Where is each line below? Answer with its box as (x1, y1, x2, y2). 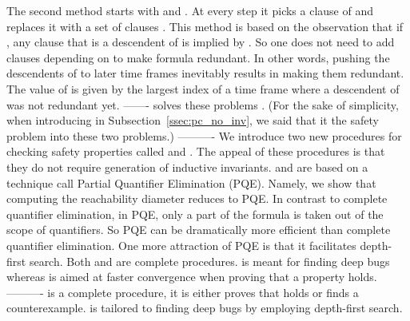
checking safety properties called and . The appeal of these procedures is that (6, 143, 385, 160)
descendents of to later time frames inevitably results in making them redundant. (6, 65, 404, 81)
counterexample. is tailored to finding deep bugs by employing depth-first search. (6, 299, 403, 316)
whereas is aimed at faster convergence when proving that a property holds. (6, 268, 377, 285)
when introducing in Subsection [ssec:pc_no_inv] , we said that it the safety (6, 112, 379, 129)
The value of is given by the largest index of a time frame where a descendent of (6, 80, 400, 97)
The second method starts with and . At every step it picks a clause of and (6, 2, 373, 18)
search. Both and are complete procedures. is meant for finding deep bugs (29, 252, 390, 269)
